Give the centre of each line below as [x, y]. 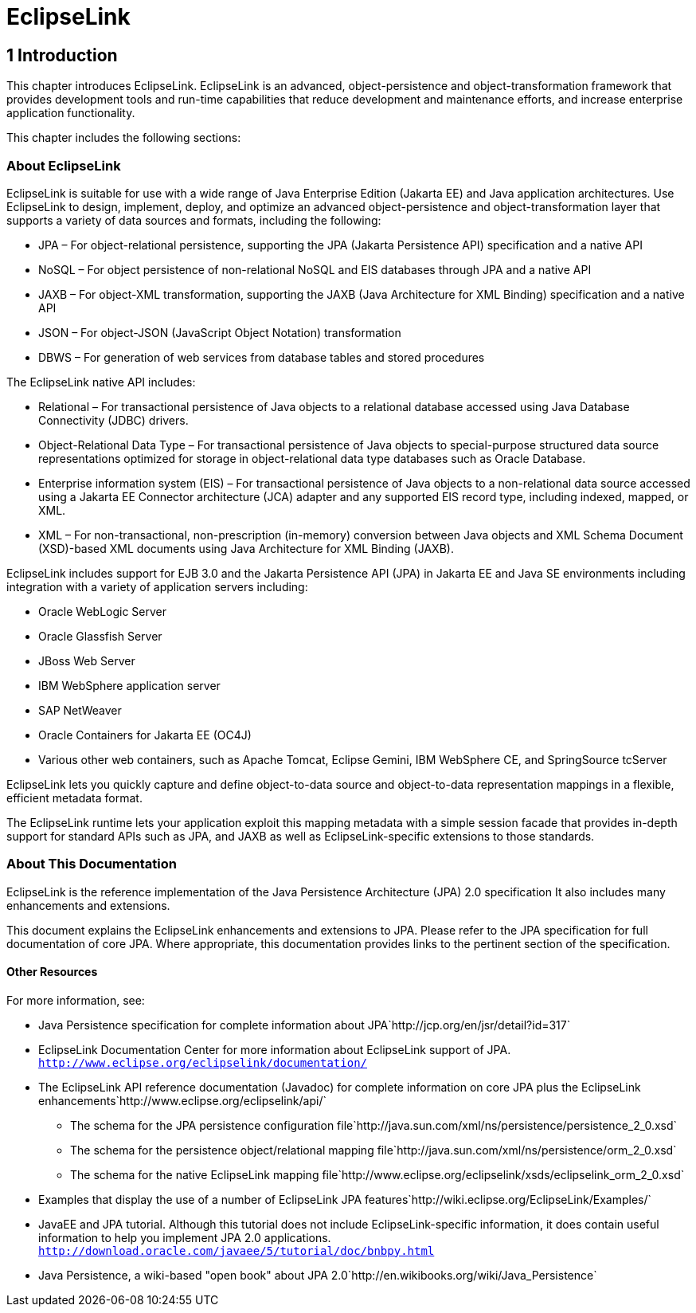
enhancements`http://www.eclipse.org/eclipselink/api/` [182, 1100]
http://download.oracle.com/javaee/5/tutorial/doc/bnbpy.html [237, 1250]
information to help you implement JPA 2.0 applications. [185, 1237]
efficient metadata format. [74, 798]
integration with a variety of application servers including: [157, 586]
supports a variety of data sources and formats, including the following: [194, 220]
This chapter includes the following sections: [124, 138]
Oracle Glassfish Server [100, 636]
